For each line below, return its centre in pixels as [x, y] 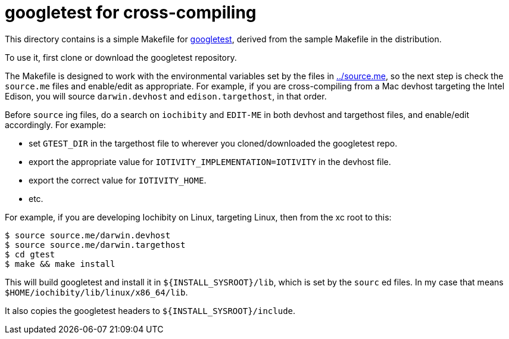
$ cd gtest [30, 254]
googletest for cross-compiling [131, 13]
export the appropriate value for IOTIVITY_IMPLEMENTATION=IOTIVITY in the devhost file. [210, 161]
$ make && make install [60, 264]
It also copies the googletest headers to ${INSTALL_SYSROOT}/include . [150, 310]
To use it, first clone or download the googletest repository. [121, 57]
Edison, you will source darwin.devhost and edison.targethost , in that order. [166, 96]
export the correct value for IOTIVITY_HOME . [118, 180]
